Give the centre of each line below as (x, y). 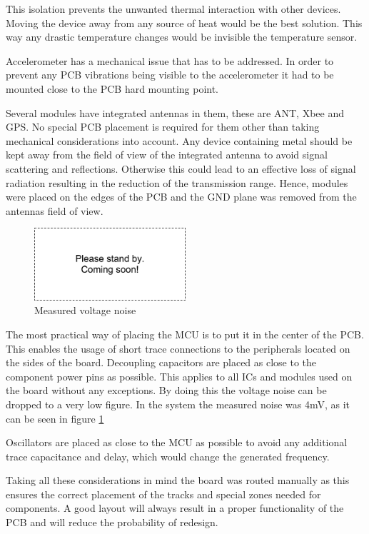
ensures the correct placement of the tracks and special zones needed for (163, 494)
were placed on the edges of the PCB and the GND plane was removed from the (181, 197)
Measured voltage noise (85, 310)
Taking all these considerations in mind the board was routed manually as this (178, 480)
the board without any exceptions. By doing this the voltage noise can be (166, 390)
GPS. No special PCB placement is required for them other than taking (163, 127)
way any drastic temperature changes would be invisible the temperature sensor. (182, 37)
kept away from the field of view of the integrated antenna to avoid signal (167, 155)
